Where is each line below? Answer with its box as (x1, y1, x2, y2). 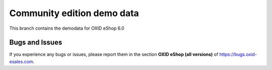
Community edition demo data (9, 8, 140, 19)
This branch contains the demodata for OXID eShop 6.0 (9, 25, 124, 31)
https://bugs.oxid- (219, 51, 257, 57)
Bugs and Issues (9, 38, 62, 47)
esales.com (9, 58, 34, 64)
